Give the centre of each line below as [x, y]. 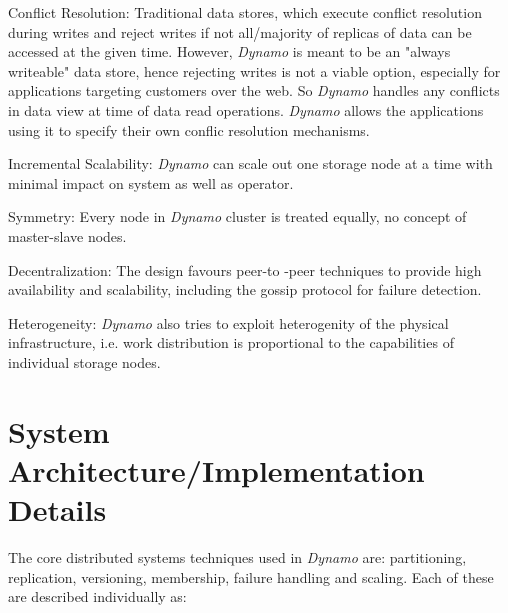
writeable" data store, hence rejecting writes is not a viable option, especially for [254, 70]
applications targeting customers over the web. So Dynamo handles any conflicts [254, 90]
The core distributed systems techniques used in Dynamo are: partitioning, [237, 557]
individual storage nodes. [84, 361]
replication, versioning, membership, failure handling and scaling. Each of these [251, 576]
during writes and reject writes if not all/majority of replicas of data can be [240, 31]
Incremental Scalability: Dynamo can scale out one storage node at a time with [250, 163]
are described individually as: [97, 596]
